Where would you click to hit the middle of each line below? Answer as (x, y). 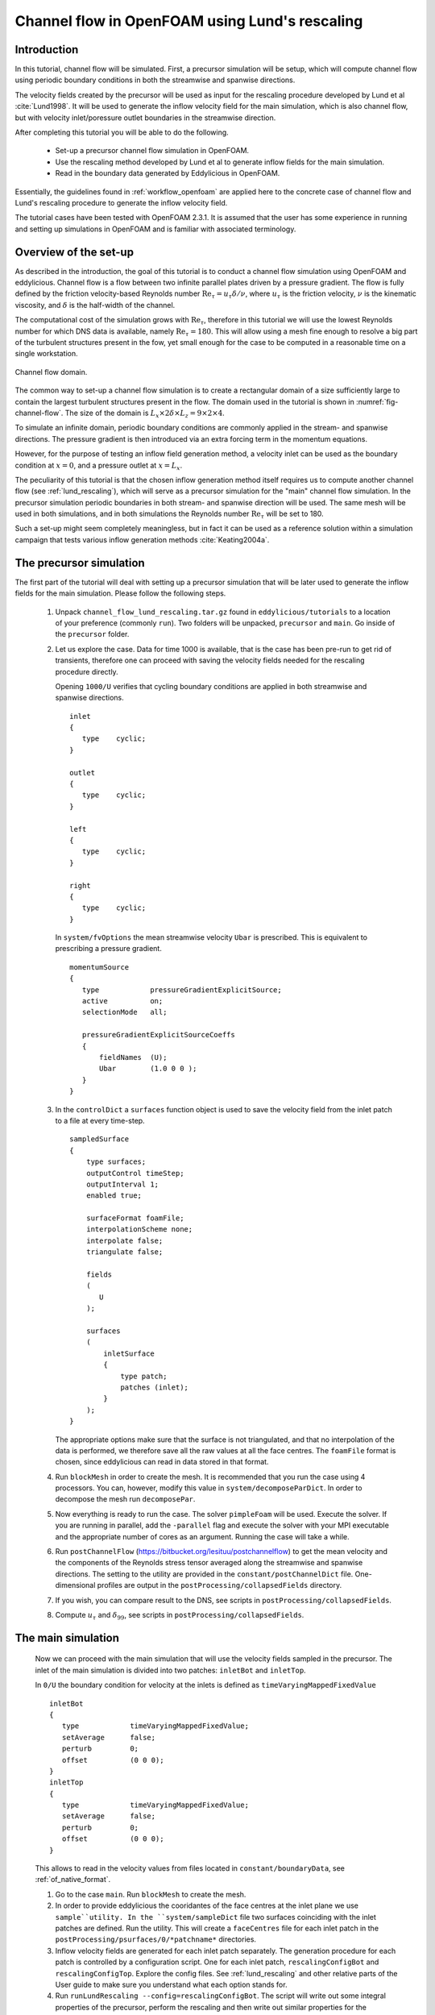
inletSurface (129, 1353)
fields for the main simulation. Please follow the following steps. (120, 593)
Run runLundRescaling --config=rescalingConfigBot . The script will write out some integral (221, 1996)
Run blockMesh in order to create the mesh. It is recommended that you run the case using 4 (210, 1477)
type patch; (144, 1376)
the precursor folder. (92, 634)
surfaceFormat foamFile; (135, 1218)
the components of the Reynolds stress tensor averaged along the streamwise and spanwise (209, 1563)
